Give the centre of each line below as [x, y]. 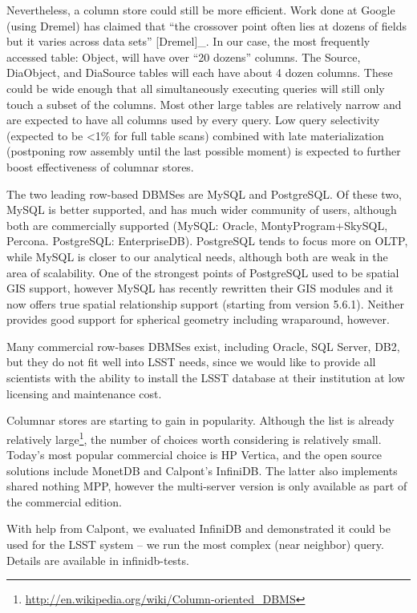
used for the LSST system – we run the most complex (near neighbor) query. [195, 544]
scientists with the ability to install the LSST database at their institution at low [206, 378]
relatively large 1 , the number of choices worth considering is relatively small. [194, 438]
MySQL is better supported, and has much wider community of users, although [202, 210]
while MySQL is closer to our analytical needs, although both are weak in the [197, 256]
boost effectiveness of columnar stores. [100, 166]
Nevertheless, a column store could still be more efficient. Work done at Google [201, 10]
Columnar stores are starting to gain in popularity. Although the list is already [200, 420]
